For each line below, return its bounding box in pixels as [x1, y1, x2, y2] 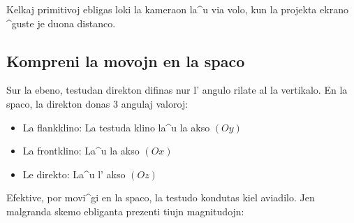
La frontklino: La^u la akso [22, 143, 140, 158]
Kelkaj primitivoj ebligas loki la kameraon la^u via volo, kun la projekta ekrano [6, 2, 348, 16]
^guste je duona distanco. [6, 15, 116, 30]
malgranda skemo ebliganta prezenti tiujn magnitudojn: [6, 203, 244, 218]
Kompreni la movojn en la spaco [6, 50, 245, 71]
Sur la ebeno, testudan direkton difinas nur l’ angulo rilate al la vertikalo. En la [6, 82, 348, 97]
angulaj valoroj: [121, 96, 189, 110]
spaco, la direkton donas [6, 96, 110, 110]
